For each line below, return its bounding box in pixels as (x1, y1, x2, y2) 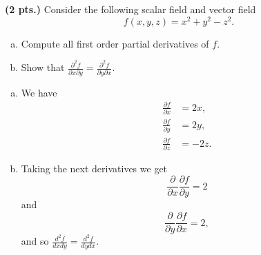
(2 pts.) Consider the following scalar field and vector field (5, 2, 256, 16)
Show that (21, 60, 65, 74)
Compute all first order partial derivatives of (21, 36, 209, 50)
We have (21, 85, 57, 99)
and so (21, 234, 49, 248)
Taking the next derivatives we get (21, 161, 168, 175)
